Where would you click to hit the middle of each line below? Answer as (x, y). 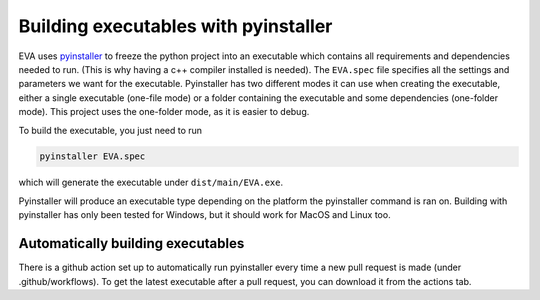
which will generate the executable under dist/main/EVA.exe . (151, 182)
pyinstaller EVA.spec (92, 156)
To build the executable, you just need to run (110, 130)
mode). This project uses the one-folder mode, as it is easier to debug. (164, 112)
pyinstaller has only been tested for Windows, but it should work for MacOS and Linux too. (204, 215)
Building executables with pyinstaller (175, 26)
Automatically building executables (131, 243)
